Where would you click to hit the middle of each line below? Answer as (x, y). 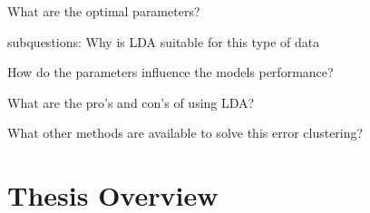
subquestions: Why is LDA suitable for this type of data (164, 41)
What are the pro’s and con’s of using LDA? (131, 102)
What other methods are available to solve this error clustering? (185, 133)
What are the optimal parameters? (104, 11)
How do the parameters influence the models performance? (170, 72)
